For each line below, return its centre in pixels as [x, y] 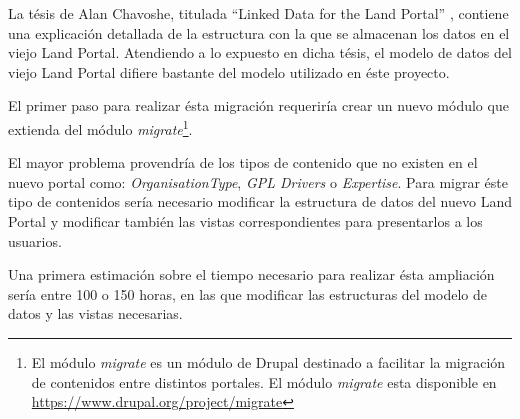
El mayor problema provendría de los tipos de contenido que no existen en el [243, 162]
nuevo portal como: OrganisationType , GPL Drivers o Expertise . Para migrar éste [258, 181]
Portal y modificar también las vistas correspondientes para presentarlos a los [245, 221]
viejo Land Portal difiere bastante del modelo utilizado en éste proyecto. [229, 71]
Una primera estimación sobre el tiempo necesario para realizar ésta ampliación [251, 274]
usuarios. [35, 240]
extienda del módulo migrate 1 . [100, 127]
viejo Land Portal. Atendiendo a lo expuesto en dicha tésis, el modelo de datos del [260, 52]
